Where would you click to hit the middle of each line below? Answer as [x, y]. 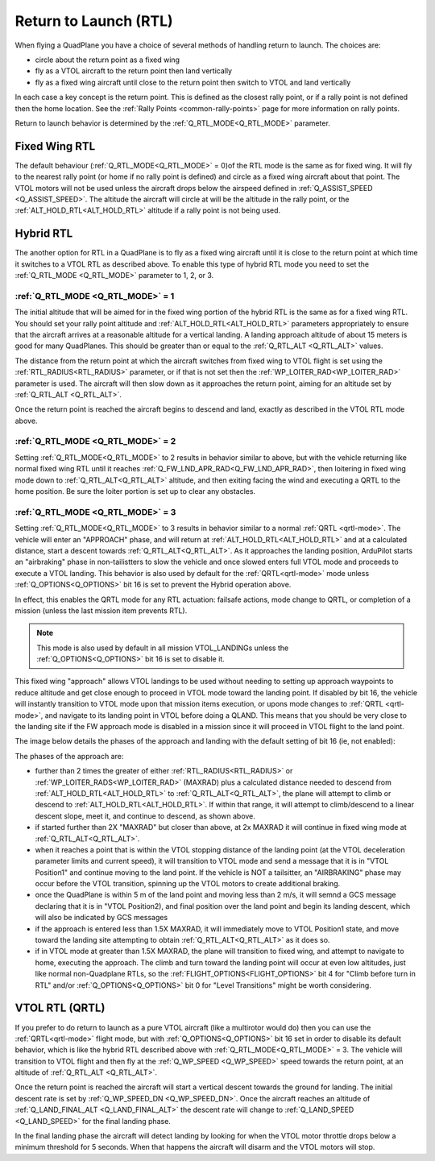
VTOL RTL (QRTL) [60, 1008]
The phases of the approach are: [69, 756]
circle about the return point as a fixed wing [108, 60]
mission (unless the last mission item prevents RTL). [101, 610]
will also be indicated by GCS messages [101, 918]
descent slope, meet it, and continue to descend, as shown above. [145, 816]
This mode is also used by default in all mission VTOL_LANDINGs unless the [163, 648]
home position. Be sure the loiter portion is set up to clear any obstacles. [135, 491]
